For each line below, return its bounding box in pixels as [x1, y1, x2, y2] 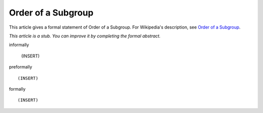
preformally [9, 64, 33, 70]
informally [9, 42, 29, 48]
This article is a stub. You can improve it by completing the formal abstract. [9, 33, 161, 39]
